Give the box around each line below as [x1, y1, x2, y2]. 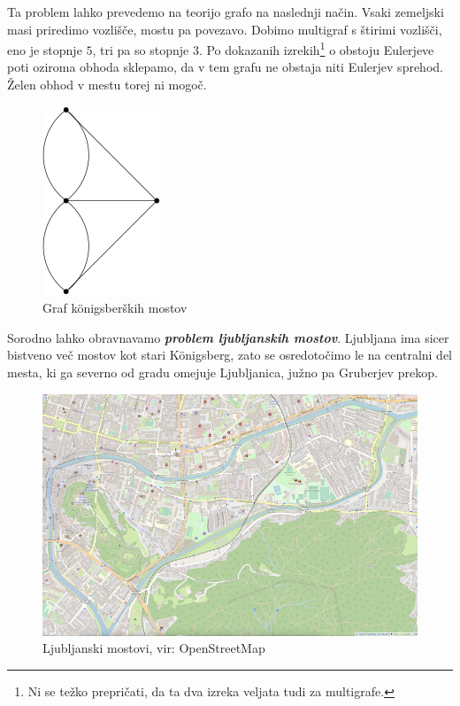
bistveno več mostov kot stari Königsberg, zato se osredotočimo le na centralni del [7, 345, 453, 364]
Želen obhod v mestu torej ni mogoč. [7, 75, 207, 94]
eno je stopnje [7, 40, 82, 58]
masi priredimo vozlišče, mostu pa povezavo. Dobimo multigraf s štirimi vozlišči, [7, 19, 442, 38]
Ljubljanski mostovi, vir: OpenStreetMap [42, 639, 265, 657]
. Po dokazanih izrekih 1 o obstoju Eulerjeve [198, 38, 434, 58]
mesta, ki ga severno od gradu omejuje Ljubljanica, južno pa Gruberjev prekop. [7, 363, 438, 381]
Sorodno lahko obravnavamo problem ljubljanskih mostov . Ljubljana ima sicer [7, 328, 449, 346]
